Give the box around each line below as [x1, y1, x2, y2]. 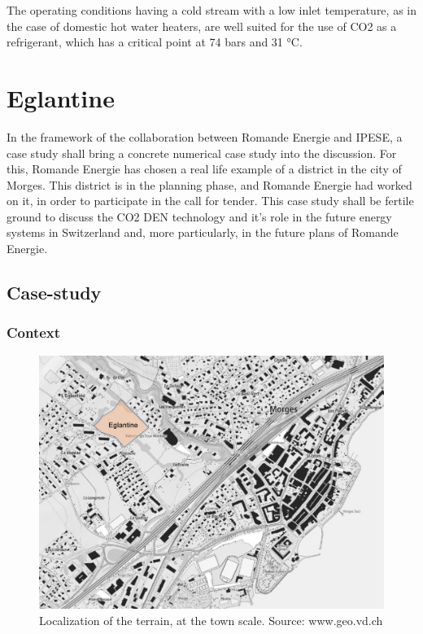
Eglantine [7, 81, 115, 114]
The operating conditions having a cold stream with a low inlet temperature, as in [7, 2, 416, 18]
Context [7, 322, 61, 343]
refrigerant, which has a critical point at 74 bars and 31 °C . [7, 33, 303, 50]
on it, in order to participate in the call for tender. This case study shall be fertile [7, 192, 414, 209]
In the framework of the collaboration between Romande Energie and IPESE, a [7, 128, 403, 145]
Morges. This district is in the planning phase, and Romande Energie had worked [7, 176, 412, 193]
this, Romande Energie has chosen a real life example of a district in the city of [7, 160, 402, 177]
